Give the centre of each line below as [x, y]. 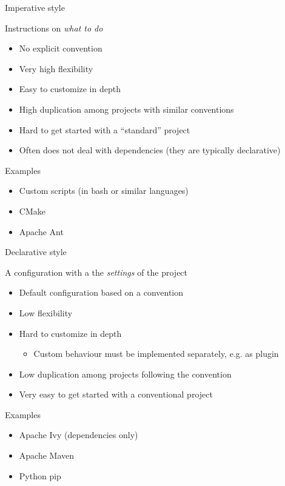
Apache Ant [41, 231]
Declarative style [36, 252]
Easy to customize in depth [70, 89]
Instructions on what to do [54, 28]
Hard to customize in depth [70, 333]
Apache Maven [47, 455]
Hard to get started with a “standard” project [105, 129]
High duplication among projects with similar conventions [126, 109]
